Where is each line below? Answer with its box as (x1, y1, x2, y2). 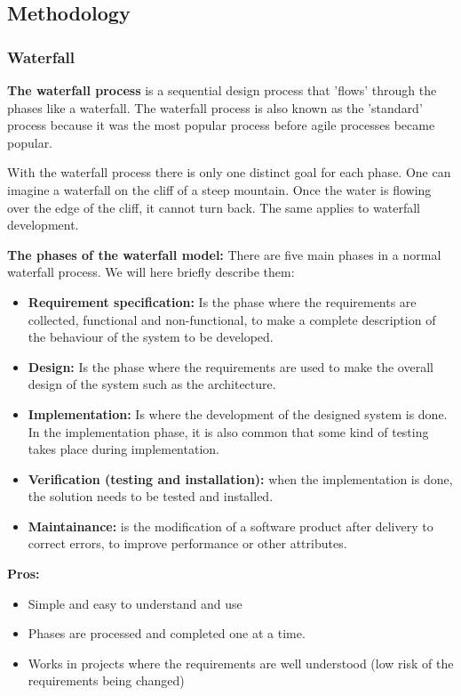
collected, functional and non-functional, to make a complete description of (28, 310, 436, 328)
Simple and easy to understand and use (28, 594, 242, 612)
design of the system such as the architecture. (28, 375, 276, 393)
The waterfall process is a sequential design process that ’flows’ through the (7, 81, 437, 99)
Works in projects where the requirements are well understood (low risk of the (28, 653, 454, 672)
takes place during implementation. (28, 440, 219, 458)
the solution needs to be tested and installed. (28, 487, 274, 506)
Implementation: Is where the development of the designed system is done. (28, 404, 448, 423)
